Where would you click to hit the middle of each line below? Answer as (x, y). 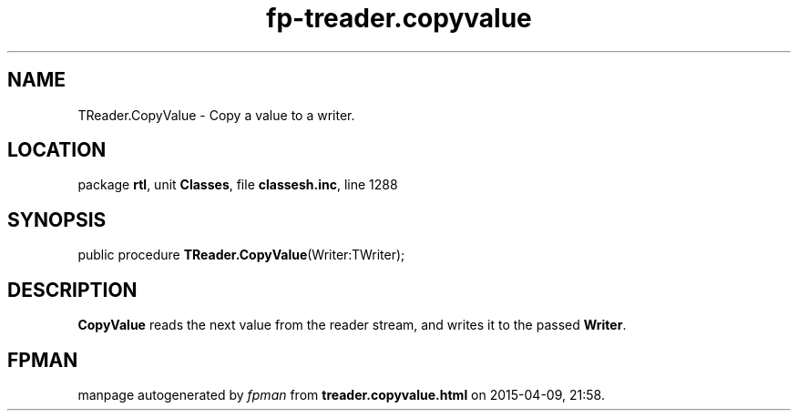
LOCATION (57, 150)
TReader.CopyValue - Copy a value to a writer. (216, 115)
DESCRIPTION (72, 290)
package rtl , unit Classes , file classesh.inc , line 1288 (238, 185)
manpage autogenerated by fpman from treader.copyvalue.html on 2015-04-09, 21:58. (341, 394)
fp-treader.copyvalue (399, 18)
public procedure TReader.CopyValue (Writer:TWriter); (241, 255)
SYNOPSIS (57, 219)
